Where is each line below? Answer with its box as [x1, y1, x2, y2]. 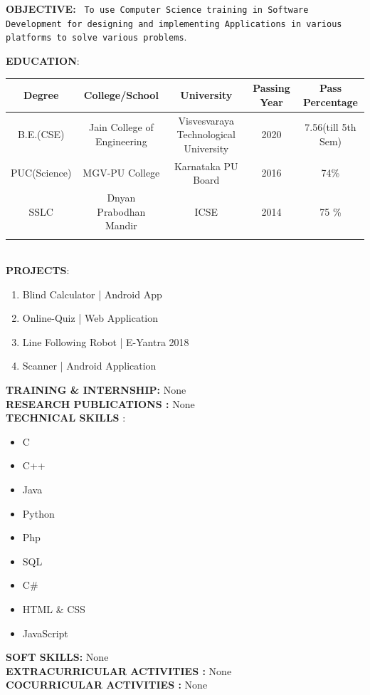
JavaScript [22, 625, 68, 640]
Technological [176, 127, 236, 142]
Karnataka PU [174, 158, 238, 173]
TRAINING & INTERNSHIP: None [6, 382, 186, 397]
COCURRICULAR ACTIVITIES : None [6, 677, 208, 692]
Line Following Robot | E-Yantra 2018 [22, 334, 189, 349]
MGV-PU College [83, 165, 160, 180]
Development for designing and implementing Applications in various [6, 19, 342, 29]
